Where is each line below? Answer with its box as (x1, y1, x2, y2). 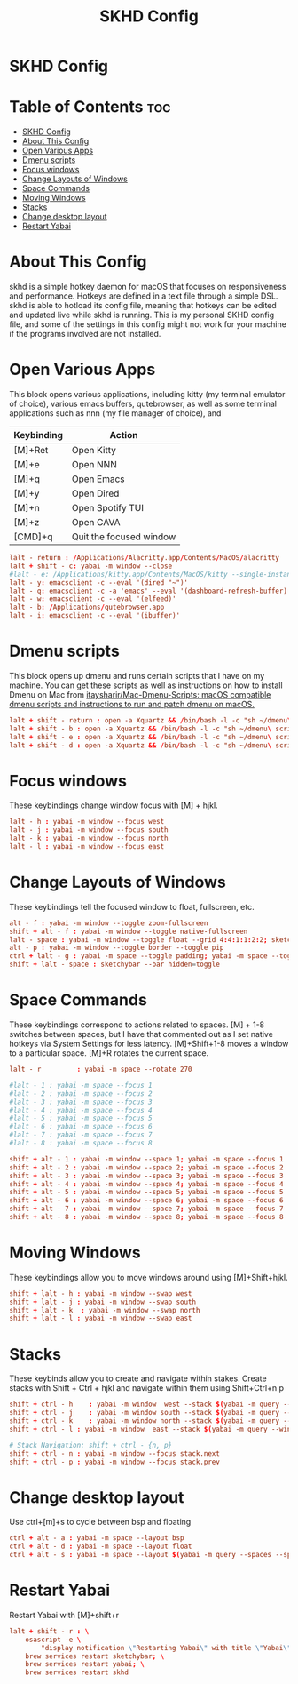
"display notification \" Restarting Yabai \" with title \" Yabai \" (41, 1643, 292, 1652)
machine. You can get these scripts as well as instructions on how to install (9, 680, 283, 690)
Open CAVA (71, 516, 122, 528)
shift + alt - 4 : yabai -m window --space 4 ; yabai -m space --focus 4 (9, 1179, 284, 1188)
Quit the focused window (71, 531, 176, 543)
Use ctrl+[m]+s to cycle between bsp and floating (9, 1517, 192, 1528)
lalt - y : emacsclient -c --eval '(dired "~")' (9, 578, 189, 587)
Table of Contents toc (9, 97, 171, 117)
